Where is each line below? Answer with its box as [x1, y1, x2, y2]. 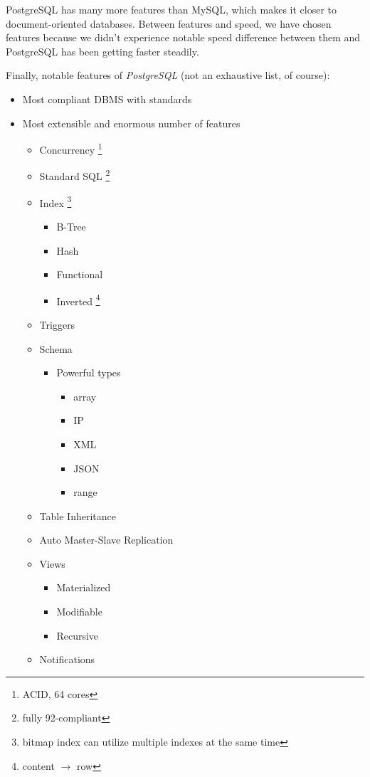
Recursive [56, 628, 99, 643]
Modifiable [56, 604, 102, 619]
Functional [56, 267, 103, 282]
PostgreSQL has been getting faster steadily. [6, 43, 199, 58]
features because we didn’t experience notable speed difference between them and [6, 30, 361, 45]
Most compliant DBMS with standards [22, 91, 192, 106]
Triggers [39, 317, 75, 332]
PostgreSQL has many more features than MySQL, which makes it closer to [6, 2, 337, 16]
